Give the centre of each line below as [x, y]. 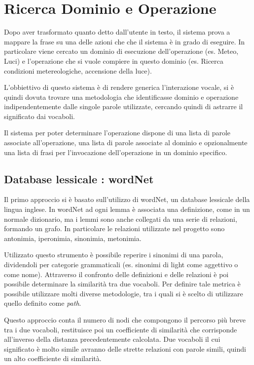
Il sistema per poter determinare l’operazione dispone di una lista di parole [117, 133]
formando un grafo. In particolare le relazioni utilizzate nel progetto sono [114, 228]
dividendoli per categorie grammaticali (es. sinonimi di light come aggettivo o [121, 264]
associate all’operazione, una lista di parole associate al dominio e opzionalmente [126, 142]
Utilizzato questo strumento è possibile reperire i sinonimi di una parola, [114, 255]
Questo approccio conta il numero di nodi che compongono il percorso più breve [125, 319]
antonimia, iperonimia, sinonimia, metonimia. [73, 238]
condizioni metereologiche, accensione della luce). [78, 70]
